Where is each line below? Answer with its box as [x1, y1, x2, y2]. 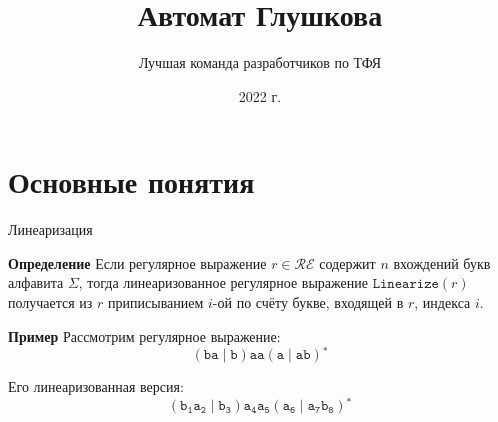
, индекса [414, 292, 471, 313]
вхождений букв [393, 252, 491, 273]
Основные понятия [8, 161, 255, 202]
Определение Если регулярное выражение [8, 252, 267, 273]
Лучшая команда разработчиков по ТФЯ [138, 52, 382, 73]
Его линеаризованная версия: [8, 376, 184, 397]
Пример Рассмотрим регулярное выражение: [8, 325, 281, 346]
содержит [319, 252, 376, 273]
